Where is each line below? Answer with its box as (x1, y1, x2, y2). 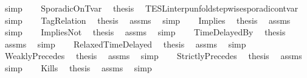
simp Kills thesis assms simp (4, 61, 152, 74)
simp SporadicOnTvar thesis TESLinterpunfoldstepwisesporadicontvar (4, 2, 298, 14)
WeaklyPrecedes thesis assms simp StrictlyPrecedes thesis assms (4, 49, 302, 62)
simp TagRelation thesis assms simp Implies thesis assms (4, 13, 291, 26)
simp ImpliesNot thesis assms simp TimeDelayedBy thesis (4, 26, 286, 38)
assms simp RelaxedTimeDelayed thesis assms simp (4, 37, 246, 50)
